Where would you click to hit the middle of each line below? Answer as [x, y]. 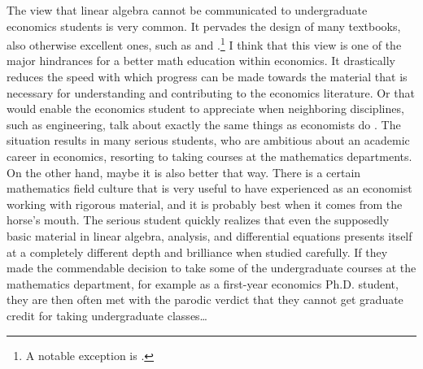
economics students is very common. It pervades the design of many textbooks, [204, 26]
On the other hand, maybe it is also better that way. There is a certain [184, 172]
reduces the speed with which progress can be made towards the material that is [207, 77]
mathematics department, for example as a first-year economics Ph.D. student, [203, 283]
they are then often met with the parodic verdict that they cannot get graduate [205, 300]
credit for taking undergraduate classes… [107, 315]
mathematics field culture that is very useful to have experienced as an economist [209, 188]
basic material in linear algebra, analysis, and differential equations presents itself [209, 235]
